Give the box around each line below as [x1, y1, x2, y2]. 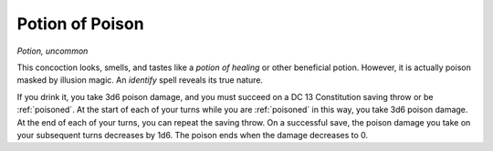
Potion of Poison [16, 14, 145, 34]
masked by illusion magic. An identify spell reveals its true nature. [16, 75, 264, 86]
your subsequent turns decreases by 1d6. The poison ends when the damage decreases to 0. [16, 129, 369, 140]
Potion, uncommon [16, 45, 89, 56]
